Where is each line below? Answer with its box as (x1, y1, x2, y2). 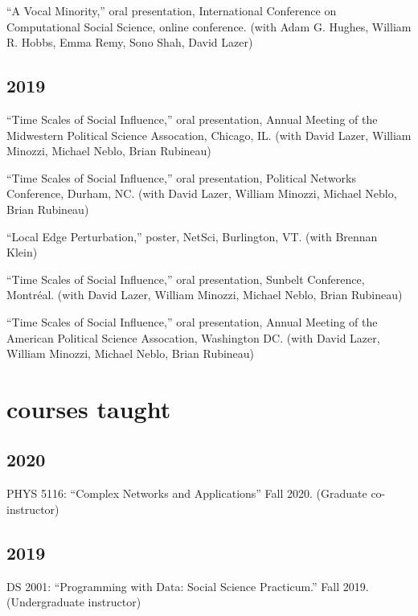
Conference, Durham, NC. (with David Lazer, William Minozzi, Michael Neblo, (6, 185, 397, 202)
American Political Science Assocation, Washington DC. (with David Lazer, (6, 329, 380, 346)
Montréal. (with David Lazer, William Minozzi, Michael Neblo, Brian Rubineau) (6, 286, 403, 303)
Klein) (6, 244, 38, 261)
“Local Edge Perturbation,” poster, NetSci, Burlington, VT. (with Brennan (6, 228, 378, 244)
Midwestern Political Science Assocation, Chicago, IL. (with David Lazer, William (6, 126, 412, 143)
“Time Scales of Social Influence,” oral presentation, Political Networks (6, 169, 356, 186)
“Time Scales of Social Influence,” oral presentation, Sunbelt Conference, (6, 270, 365, 287)
